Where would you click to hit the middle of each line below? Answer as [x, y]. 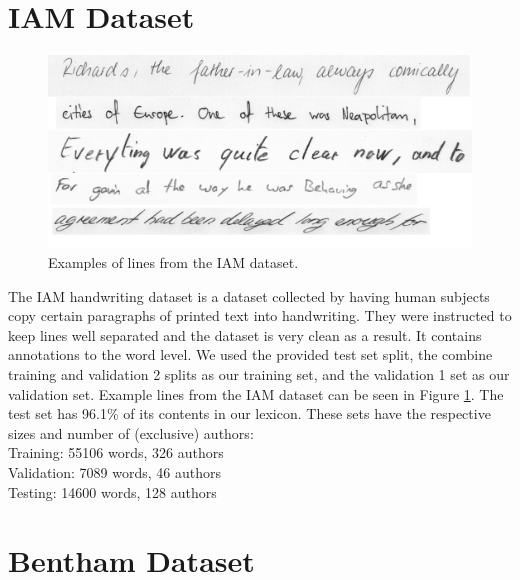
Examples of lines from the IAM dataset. [173, 262]
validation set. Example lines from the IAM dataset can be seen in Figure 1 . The [256, 393]
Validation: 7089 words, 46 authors [114, 472]
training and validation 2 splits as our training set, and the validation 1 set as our [259, 374]
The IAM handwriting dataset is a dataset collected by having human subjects [249, 295]
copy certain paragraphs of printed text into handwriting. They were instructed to [260, 315]
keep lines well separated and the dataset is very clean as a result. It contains [245, 334]
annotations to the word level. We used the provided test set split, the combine [250, 354]
